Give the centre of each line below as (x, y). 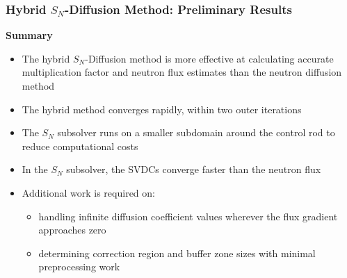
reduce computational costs (80, 146)
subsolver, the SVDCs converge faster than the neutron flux (194, 169)
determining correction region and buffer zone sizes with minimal (177, 253)
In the (35, 169)
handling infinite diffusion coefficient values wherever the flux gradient (188, 216)
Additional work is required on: (88, 192)
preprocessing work (79, 267)
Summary (29, 35)
